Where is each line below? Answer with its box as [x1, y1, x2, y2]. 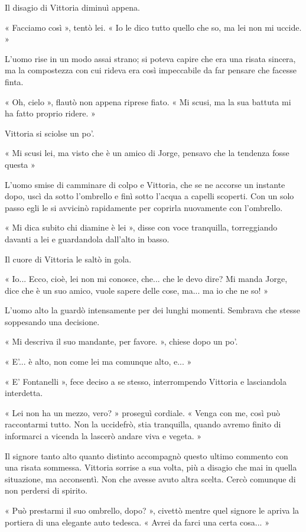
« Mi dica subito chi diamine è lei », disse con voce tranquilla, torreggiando [5, 221, 278, 233]
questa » [5, 158, 35, 170]
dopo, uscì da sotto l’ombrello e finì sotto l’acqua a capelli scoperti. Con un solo [5, 190, 294, 202]
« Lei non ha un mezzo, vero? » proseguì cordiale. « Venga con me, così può [5, 406, 280, 419]
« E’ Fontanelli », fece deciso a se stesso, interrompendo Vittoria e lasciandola [5, 375, 287, 387]
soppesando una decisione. [5, 315, 100, 327]
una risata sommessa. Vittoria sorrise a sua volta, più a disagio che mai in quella [5, 461, 297, 473]
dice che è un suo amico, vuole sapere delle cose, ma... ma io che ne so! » [5, 284, 268, 296]
